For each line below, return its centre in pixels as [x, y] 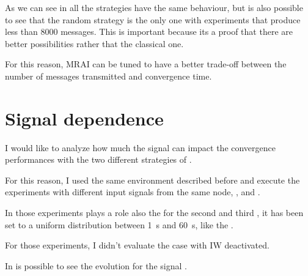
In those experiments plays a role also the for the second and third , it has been [154, 213]
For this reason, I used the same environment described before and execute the [152, 180]
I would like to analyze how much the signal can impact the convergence [141, 147]
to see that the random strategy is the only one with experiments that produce [153, 19]
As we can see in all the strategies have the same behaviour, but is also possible [154, 7]
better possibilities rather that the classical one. [94, 43]
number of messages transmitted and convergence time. [108, 76]
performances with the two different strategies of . [98, 159]
